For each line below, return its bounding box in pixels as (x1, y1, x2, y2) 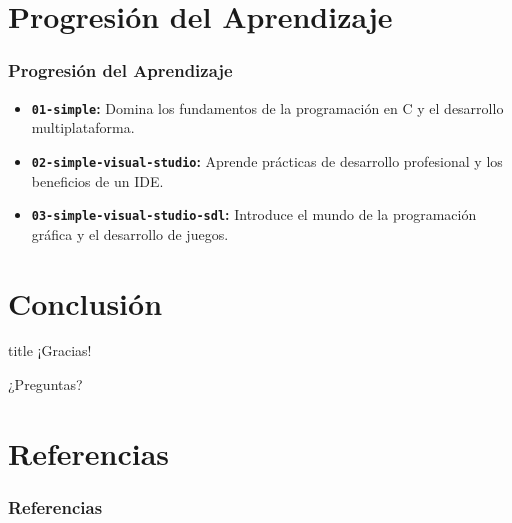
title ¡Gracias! (8, 340, 92, 361)
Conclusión (8, 282, 163, 323)
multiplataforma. (31, 117, 135, 138)
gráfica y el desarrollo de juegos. (31, 223, 229, 244)
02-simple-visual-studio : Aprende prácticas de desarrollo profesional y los (31, 150, 503, 171)
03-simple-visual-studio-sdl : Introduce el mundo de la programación (31, 204, 477, 225)
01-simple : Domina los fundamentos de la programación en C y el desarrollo (31, 97, 504, 118)
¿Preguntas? (8, 374, 83, 395)
